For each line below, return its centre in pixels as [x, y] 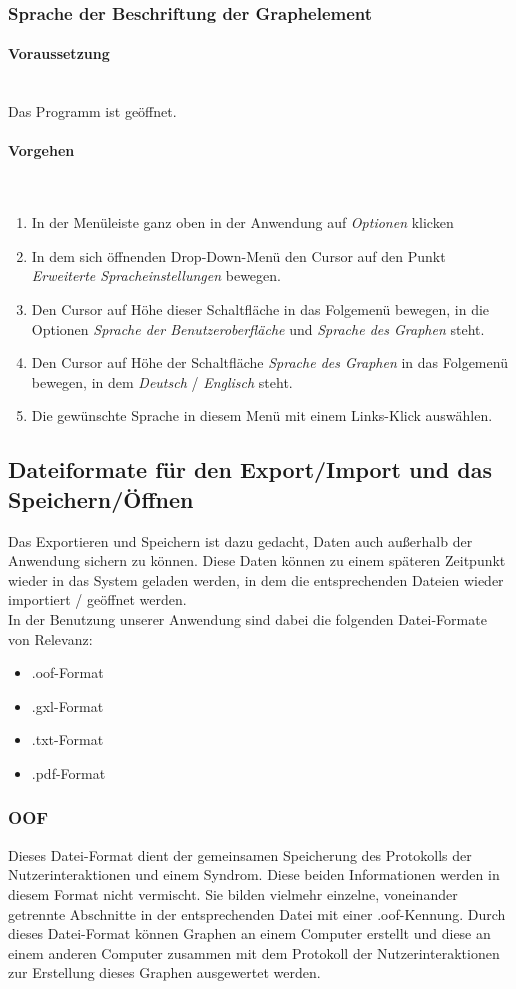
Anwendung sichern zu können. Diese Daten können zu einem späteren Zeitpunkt [257, 560]
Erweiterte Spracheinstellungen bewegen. [156, 275]
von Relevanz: [50, 638]
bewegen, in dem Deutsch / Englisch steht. [162, 381]
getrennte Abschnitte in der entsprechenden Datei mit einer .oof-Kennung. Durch [257, 913]
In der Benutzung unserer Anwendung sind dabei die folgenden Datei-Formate [247, 618]
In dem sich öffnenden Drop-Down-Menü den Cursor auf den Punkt [238, 255]
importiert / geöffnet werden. [97, 599]
